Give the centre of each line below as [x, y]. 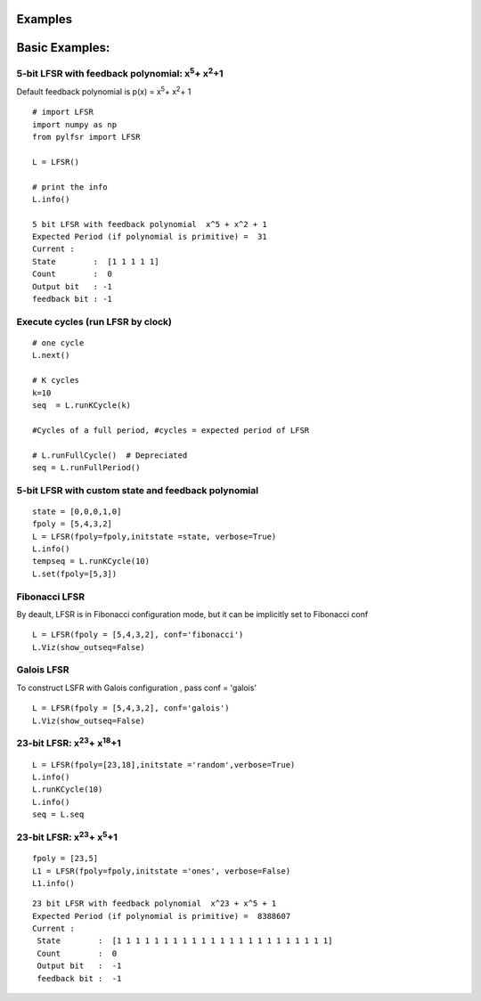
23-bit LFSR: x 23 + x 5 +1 [67, 836]
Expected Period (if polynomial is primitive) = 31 [150, 237]
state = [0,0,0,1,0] [77, 511]
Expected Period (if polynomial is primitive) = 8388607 [162, 916]
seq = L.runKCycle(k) [82, 405]
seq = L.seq [58, 814]
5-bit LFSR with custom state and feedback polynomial [137, 490]
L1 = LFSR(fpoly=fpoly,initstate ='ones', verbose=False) [162, 871]
